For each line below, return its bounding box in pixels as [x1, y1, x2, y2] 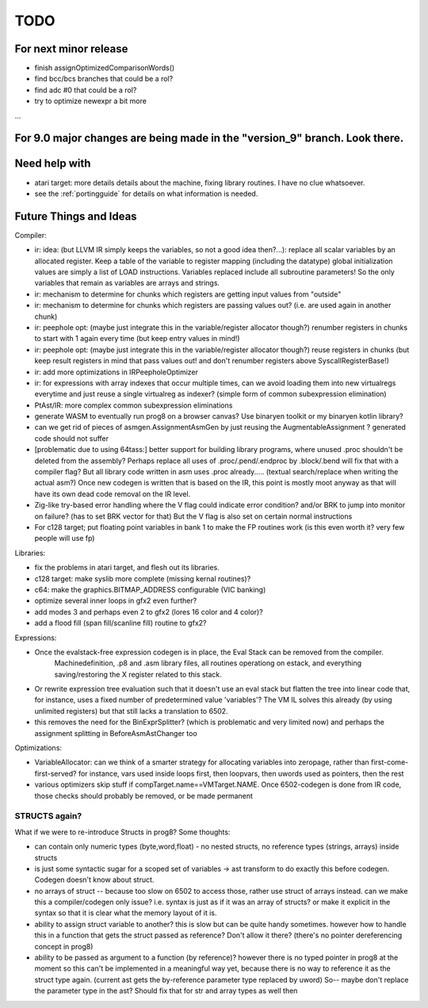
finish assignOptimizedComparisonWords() [34, 63, 175, 73]
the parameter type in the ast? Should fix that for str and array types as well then [34, 986, 298, 995]
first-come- [370, 757, 409, 767]
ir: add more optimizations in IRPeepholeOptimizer [34, 367, 198, 377]
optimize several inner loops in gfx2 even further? [34, 596, 197, 606]
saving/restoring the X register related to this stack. [54, 669, 222, 679]
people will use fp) [34, 534, 95, 543]
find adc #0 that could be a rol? [34, 85, 137, 94]
